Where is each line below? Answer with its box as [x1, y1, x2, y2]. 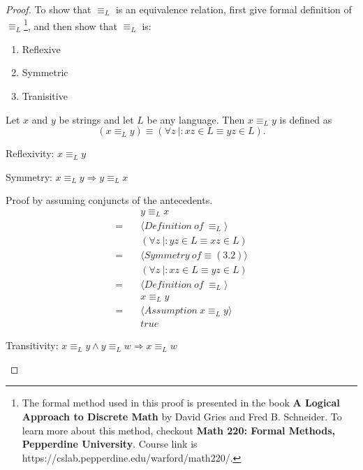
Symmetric [22, 65, 68, 80]
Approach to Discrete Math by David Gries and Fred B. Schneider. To [22, 409, 342, 423]
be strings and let [59, 112, 134, 126]
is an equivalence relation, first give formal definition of [115, 2, 352, 16]
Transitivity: [6, 338, 59, 353]
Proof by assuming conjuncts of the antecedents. [6, 193, 213, 207]
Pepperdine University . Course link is [22, 436, 198, 451]
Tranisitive [22, 89, 68, 103]
